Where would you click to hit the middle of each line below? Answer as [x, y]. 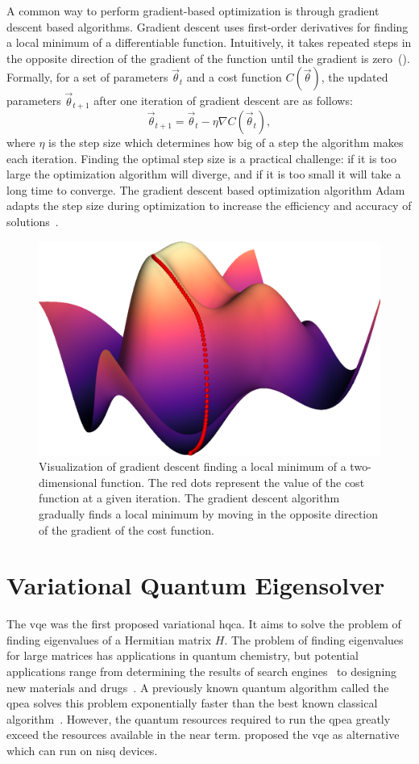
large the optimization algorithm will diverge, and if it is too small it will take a [204, 174]
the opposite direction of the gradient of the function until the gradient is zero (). [208, 58]
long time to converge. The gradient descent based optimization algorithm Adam [206, 189]
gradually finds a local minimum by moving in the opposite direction [209, 513]
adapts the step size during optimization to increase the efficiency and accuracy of [209, 206]
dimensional [68, 482]
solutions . [33, 222]
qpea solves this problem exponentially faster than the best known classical [192, 703]
